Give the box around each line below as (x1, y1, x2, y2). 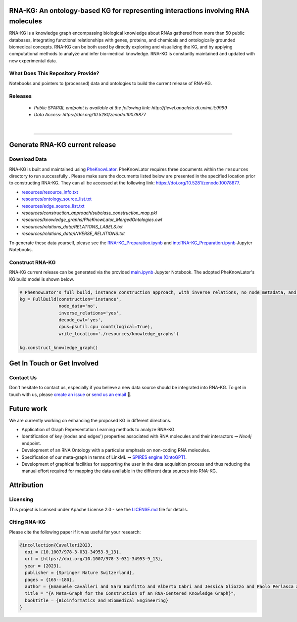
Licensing (9, 496, 34, 503)
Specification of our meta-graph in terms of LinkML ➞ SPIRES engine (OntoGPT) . (21, 454, 187, 460)
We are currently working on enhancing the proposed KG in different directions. (9, 417, 172, 423)
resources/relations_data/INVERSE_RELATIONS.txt (21, 230, 125, 237)
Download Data (9, 156, 47, 163)
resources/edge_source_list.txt (21, 203, 85, 209)
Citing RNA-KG (9, 519, 46, 526)
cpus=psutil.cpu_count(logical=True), (58, 324, 153, 330)
